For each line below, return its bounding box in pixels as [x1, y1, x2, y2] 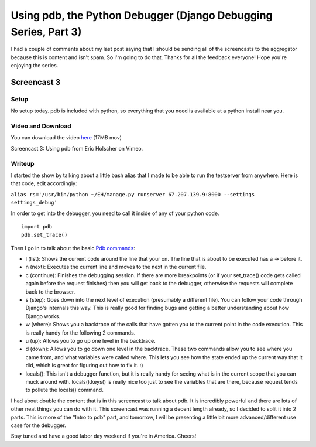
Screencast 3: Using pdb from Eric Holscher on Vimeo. [11, 145, 143, 152]
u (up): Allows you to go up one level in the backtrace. [25, 337, 156, 344]
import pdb [21, 223, 53, 230]
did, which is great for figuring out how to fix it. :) [25, 362, 143, 369]
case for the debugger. [11, 422, 67, 429]
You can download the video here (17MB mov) [11, 134, 122, 141]
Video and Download [11, 122, 71, 130]
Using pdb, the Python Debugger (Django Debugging [11, 9, 273, 22]
